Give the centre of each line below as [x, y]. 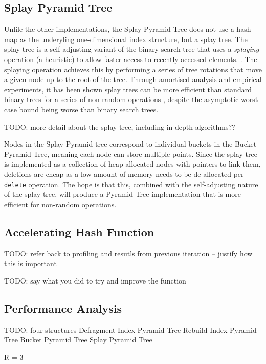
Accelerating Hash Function [79, 231]
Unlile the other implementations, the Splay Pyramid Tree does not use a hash [128, 29]
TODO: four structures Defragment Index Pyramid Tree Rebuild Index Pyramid [130, 329]
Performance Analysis [63, 308]
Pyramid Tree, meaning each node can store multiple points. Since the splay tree [131, 154]
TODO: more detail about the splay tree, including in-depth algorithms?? [120, 126]
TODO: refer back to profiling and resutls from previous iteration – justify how [128, 253]
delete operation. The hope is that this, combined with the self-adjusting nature [131, 184]
